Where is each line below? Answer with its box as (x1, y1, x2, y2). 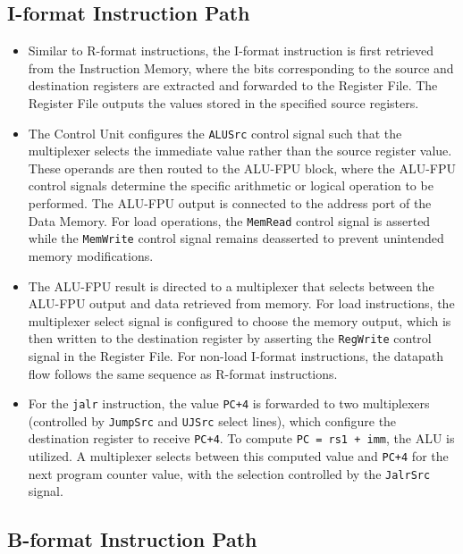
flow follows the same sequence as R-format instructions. (28, 364, 338, 382)
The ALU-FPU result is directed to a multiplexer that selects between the (28, 276, 434, 295)
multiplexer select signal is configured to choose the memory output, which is (28, 311, 451, 330)
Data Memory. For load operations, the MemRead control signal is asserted (28, 211, 431, 230)
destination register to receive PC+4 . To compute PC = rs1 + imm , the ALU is (28, 429, 455, 448)
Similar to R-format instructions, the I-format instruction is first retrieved (28, 41, 434, 60)
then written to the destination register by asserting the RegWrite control (28, 329, 432, 348)
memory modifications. (28, 246, 154, 264)
